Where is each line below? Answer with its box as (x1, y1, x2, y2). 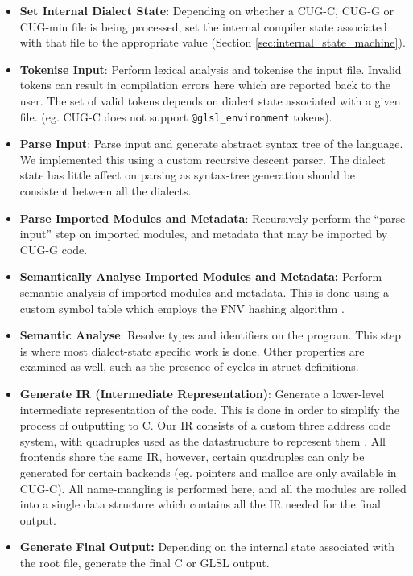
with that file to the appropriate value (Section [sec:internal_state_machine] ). (19, 34, 406, 51)
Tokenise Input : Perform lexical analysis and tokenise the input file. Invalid (19, 60, 402, 77)
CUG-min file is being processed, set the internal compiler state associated (19, 18, 387, 35)
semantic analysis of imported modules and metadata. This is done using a (19, 283, 390, 300)
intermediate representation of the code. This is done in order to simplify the (19, 401, 399, 418)
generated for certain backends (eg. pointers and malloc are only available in (19, 463, 397, 480)
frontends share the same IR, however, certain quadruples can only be (19, 448, 365, 465)
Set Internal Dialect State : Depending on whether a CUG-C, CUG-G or (19, 2, 394, 19)
